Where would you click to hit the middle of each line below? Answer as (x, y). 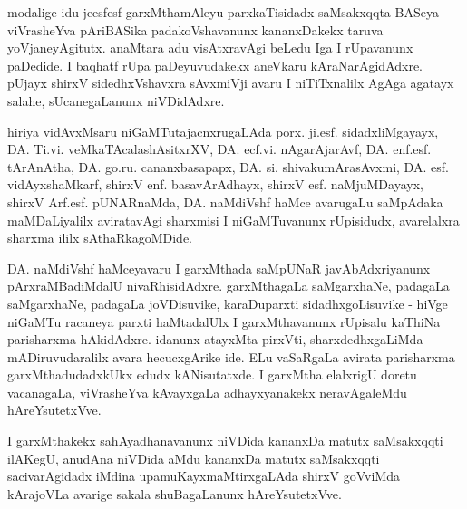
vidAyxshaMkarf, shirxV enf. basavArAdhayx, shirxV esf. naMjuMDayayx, (215, 184)
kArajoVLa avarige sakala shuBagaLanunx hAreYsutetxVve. (175, 493)
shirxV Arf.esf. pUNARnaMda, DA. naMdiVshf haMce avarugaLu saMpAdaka (225, 202)
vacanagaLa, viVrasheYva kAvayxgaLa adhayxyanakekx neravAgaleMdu (207, 392)
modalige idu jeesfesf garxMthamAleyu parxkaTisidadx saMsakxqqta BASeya (223, 12)
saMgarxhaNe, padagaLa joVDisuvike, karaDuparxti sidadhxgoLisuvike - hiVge (228, 303)
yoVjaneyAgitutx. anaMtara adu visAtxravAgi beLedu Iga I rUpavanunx (210, 48)
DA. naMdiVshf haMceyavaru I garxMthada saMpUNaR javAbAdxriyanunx (219, 268)
